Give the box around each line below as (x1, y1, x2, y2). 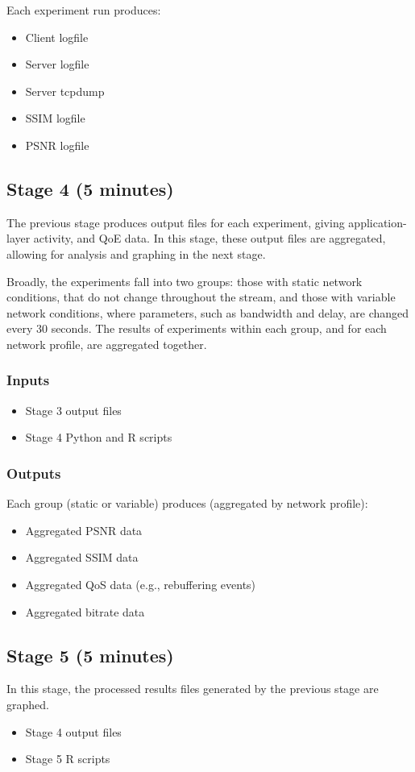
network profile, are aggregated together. (6, 335, 207, 352)
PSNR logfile (25, 136, 89, 153)
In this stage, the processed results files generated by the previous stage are (6, 680, 379, 697)
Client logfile (25, 28, 89, 45)
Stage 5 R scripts (25, 750, 110, 767)
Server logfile (25, 56, 89, 73)
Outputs (6, 463, 61, 483)
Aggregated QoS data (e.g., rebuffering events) (25, 575, 256, 592)
